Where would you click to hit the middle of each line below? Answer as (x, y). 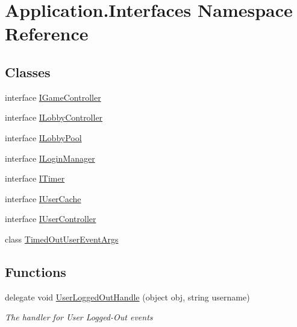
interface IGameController (53, 97)
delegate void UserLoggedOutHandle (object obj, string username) (127, 297)
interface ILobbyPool (43, 137)
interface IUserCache (43, 198)
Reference (47, 33)
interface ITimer (35, 178)
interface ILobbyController (54, 117)
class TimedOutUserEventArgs (62, 239)
